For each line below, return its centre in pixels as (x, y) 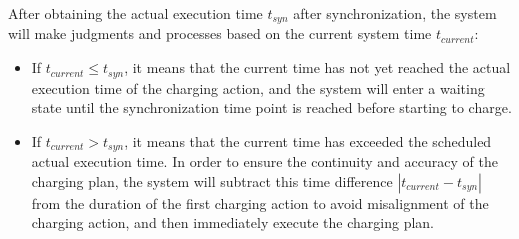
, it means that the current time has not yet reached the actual (317, 67)
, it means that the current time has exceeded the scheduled (308, 140)
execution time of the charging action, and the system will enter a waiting (258, 87)
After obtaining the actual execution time (135, 13)
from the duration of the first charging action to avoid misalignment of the (260, 202)
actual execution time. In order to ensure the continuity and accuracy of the (264, 161)
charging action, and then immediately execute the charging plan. (233, 222)
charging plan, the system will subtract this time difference (212, 180)
